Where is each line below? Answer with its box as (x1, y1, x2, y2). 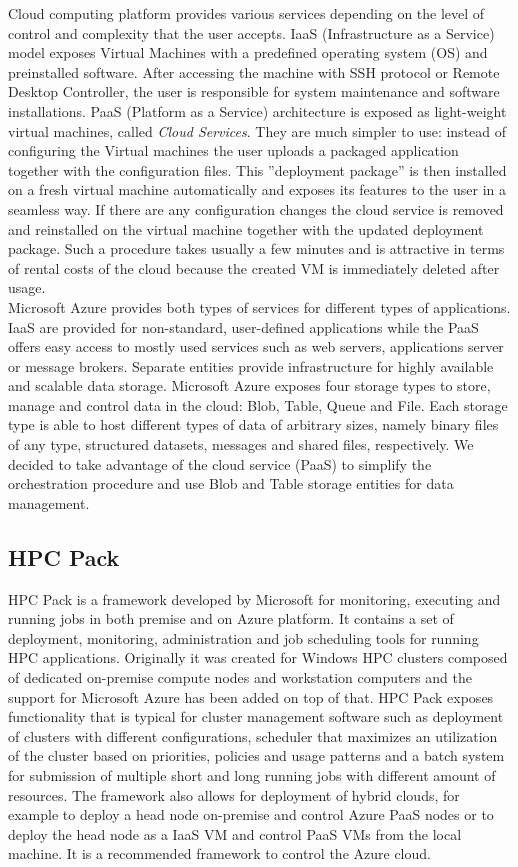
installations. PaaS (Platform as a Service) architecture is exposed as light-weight (8, 100, 507, 121)
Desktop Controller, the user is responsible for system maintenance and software (8, 81, 500, 102)
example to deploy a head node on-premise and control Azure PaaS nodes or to (8, 804, 494, 825)
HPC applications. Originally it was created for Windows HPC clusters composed (8, 647, 508, 668)
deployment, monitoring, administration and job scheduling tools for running (8, 627, 479, 648)
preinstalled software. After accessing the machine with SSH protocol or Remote (8, 61, 500, 82)
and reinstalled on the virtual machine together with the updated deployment (8, 218, 484, 239)
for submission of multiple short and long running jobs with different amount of (8, 764, 496, 785)
